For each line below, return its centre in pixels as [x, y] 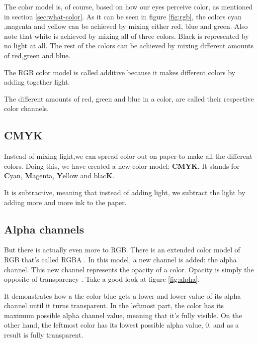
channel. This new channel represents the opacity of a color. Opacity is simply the [129, 269]
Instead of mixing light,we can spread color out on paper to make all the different [128, 156]
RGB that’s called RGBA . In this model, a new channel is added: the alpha [120, 259]
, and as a [224, 325]
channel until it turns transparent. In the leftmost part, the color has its [114, 305]
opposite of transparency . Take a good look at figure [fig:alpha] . [102, 279]
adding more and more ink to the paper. [65, 202]
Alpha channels [44, 229]
